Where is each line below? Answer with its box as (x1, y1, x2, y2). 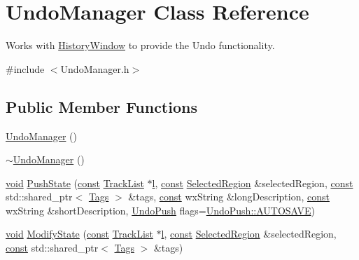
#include (6, 61, 45, 76)
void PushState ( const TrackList (6, 175, 144, 190)
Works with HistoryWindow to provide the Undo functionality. (6, 38, 275, 53)
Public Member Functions (6, 95, 197, 117)
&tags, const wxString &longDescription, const (128, 189, 330, 204)
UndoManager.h (60, 61, 129, 76)
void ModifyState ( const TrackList (6, 226, 153, 241)
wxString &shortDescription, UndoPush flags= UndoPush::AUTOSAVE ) (6, 203, 316, 217)
